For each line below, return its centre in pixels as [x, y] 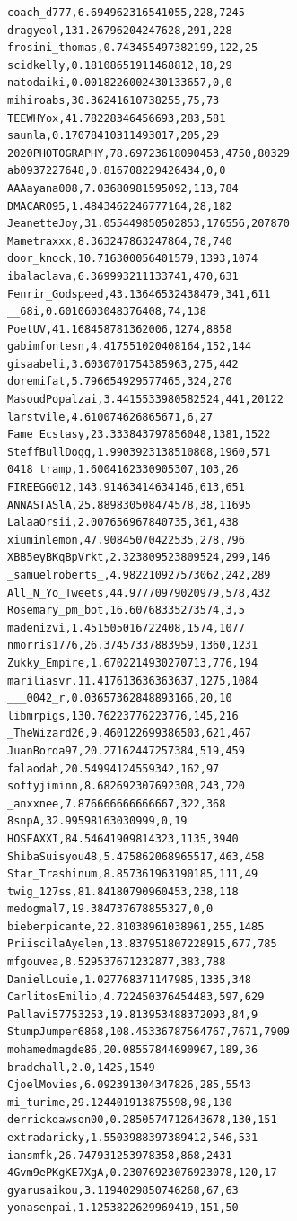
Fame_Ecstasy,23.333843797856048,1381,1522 [139, 435]
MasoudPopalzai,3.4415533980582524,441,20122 [145, 400]
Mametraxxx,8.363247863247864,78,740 [120, 241]
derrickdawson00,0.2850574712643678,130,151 [142, 1120]
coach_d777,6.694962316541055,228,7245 [126, 13]
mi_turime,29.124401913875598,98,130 [120, 1102]
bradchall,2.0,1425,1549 [81, 1067]
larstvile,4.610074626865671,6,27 [110, 417]
